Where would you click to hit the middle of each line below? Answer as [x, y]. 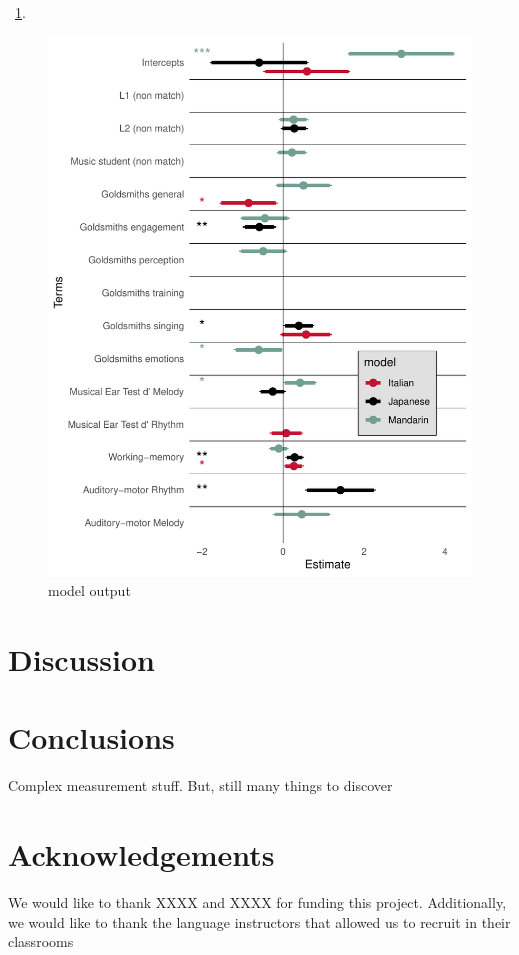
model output [89, 590]
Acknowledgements [141, 854]
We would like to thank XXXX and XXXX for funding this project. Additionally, [257, 902]
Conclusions [91, 737]
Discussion [81, 658]
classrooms [41, 941]
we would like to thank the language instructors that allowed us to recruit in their [259, 921]
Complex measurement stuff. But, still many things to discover [200, 785]
